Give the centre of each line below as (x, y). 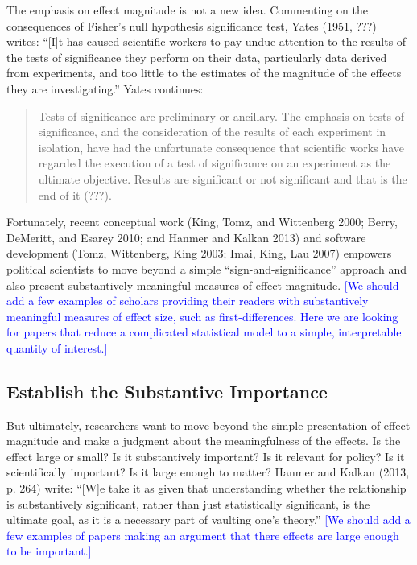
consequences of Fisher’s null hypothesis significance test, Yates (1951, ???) (192, 25)
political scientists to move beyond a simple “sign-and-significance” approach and (207, 268)
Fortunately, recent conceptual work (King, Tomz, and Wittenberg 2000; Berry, (202, 222)
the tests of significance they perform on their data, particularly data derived (197, 57)
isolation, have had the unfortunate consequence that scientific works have (221, 147)
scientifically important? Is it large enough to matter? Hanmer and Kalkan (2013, (208, 472)
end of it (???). (75, 194)
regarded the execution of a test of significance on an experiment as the (215, 163)
